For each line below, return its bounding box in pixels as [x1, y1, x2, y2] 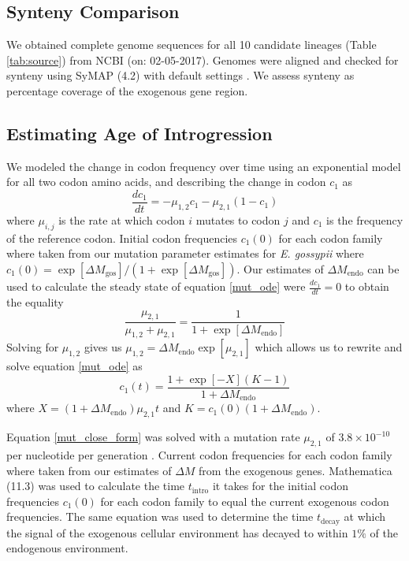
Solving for [6, 339, 59, 355]
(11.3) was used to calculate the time [6, 477, 185, 494]
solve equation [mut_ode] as [6, 358, 143, 374]
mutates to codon [195, 212, 281, 228]
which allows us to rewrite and [255, 339, 403, 355]
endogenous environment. [6, 540, 128, 556]
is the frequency [326, 212, 403, 228]
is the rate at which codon [58, 212, 185, 228]
